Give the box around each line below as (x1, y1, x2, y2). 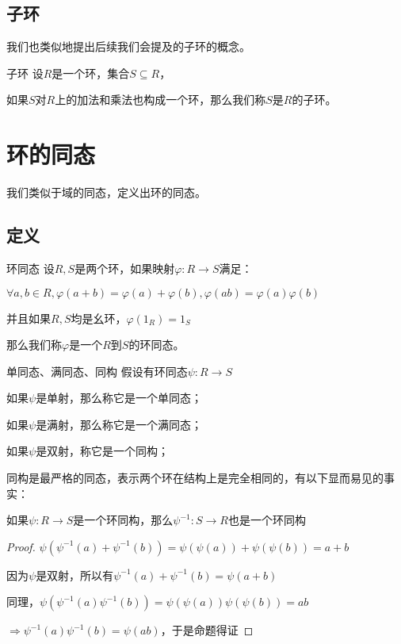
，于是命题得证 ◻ (160, 622, 254, 638)
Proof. (6, 538, 36, 554)
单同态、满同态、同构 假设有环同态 (6, 362, 188, 379)
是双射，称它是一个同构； (36, 443, 170, 459)
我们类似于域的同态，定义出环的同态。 (6, 184, 206, 201)
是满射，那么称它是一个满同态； (36, 416, 203, 432)
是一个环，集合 (52, 64, 130, 81)
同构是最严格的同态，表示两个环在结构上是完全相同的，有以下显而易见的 (6, 470, 384, 486)
